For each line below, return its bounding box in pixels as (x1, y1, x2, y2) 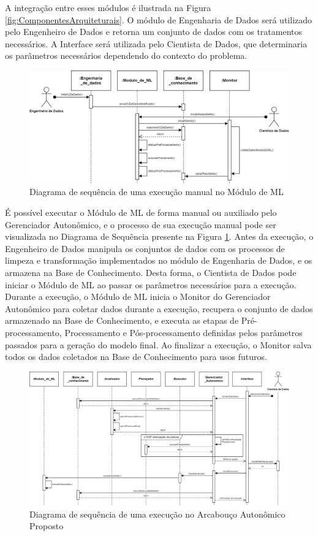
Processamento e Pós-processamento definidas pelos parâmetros (64, 326, 303, 339)
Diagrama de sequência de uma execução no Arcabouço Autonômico (29, 507, 286, 520)
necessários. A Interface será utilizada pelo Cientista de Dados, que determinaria (5, 37, 308, 50)
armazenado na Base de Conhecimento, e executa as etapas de (5, 314, 239, 327)
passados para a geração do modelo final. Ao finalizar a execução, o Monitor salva (5, 338, 312, 351)
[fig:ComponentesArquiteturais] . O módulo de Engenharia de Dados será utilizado (5, 13, 312, 26)
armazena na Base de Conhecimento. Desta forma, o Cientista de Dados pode (5, 266, 297, 278)
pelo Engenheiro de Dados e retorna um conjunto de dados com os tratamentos (5, 25, 303, 38)
